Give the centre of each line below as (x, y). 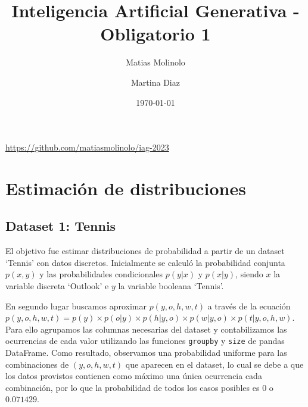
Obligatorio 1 (155, 34)
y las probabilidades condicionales (101, 274)
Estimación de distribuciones (126, 188)
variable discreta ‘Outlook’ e (57, 286)
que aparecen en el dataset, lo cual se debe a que (214, 364)
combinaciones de (37, 364)
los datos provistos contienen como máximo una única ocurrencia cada (134, 376)
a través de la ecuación (249, 306)
